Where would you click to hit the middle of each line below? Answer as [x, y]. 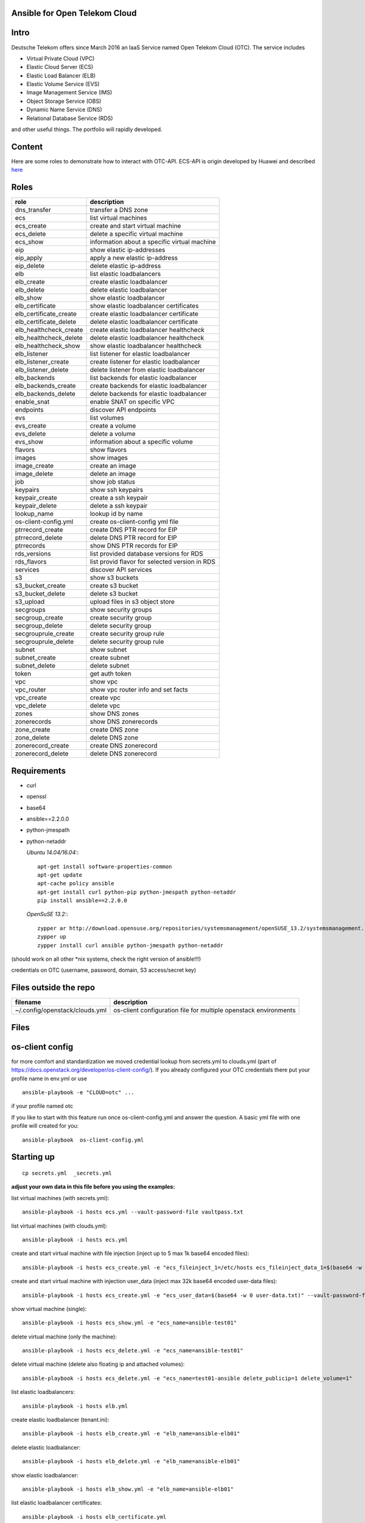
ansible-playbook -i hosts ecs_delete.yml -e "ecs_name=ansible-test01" [133, 1351]
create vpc [105, 698]
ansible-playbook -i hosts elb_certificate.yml [94, 1517]
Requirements [39, 771]
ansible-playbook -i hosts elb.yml [75, 1406]
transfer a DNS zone [119, 210]
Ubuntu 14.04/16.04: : [53, 852]
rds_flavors [31, 562]
